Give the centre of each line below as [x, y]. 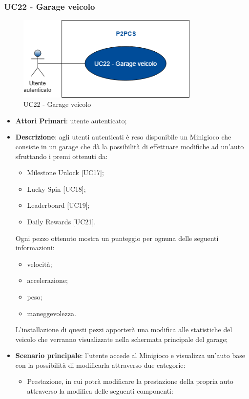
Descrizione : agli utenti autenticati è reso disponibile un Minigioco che [123, 137]
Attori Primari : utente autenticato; [71, 120]
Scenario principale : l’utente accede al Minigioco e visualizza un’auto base [130, 355]
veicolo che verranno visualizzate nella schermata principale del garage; [122, 339]
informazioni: [35, 248]
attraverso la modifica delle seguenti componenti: [100, 391]
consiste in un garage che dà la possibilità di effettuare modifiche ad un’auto [130, 146]
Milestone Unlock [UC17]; [65, 172]
